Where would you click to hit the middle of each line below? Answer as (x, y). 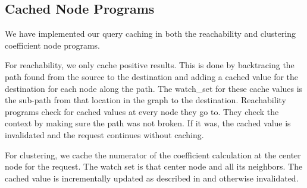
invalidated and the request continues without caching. (104, 134)
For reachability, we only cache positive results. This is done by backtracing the (150, 65)
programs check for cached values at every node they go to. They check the (142, 111)
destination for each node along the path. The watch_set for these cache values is (154, 88)
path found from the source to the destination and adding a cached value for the (152, 76)
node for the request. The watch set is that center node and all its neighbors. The (154, 166)
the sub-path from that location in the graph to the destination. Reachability (145, 100)
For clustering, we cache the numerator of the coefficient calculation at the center (153, 154)
